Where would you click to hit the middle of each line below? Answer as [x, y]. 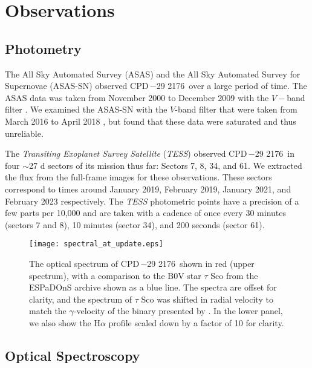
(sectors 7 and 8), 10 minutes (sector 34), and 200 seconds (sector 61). [135, 224]
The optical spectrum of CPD [84, 263]
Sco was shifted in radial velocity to [207, 299]
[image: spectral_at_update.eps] [96, 244]
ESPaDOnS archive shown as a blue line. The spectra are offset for [153, 287]
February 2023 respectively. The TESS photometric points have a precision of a [152, 201]
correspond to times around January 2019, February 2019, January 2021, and [148, 189]
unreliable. [24, 133]
